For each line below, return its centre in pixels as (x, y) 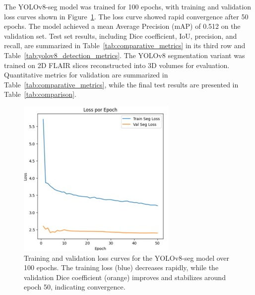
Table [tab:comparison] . (40, 94)
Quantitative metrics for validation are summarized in (86, 75)
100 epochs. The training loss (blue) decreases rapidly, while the (121, 267)
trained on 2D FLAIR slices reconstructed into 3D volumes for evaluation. (117, 65)
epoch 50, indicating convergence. (75, 287)
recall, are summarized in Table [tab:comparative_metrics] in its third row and (125, 45)
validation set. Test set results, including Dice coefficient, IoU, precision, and (121, 36)
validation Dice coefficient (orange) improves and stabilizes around (125, 277)
